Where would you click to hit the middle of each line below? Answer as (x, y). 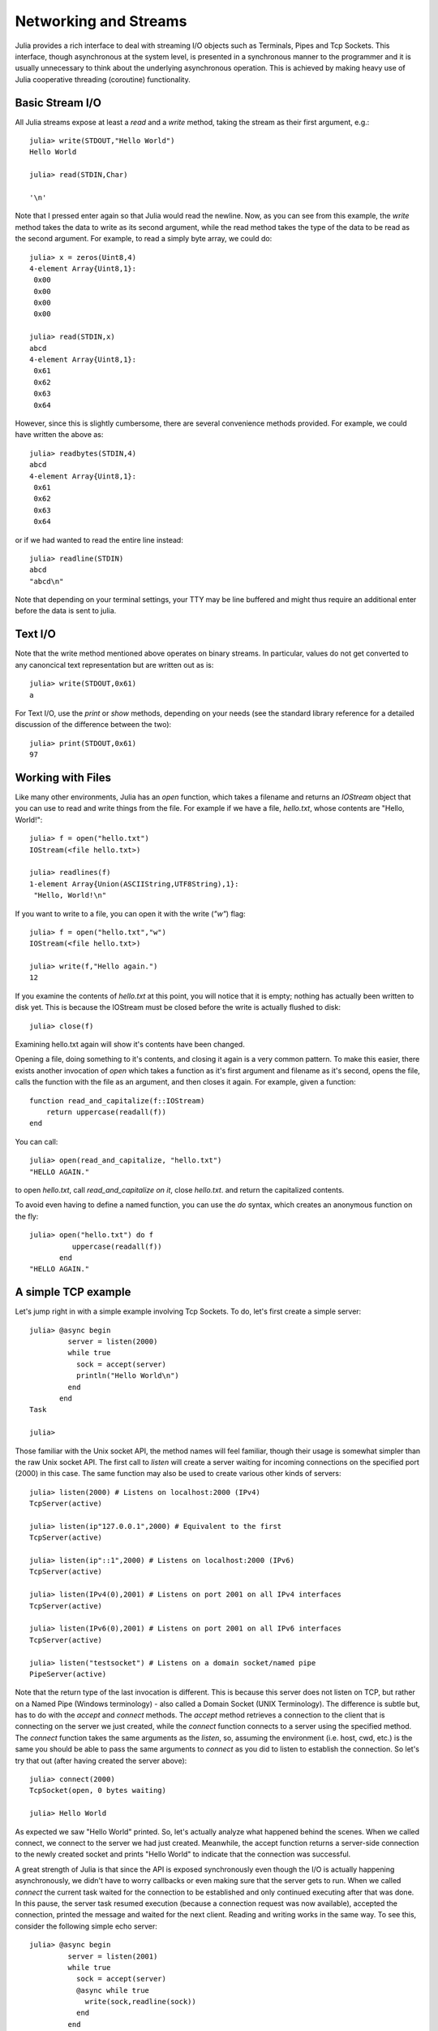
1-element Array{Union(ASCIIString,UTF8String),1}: (134, 884)
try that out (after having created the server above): (101, 1760)
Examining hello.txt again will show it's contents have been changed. (130, 1045)
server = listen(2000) (113, 1341)
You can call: (36, 1141)
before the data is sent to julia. (66, 611)
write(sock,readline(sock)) (140, 2002)
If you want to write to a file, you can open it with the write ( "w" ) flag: (131, 913)
